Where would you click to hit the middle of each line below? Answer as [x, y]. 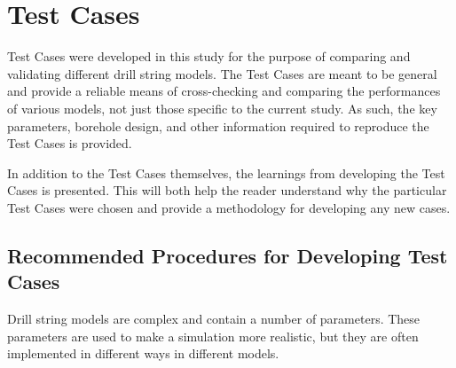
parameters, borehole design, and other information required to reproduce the [218, 125]
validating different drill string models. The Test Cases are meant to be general [222, 73]
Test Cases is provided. [70, 143]
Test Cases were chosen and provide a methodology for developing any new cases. [229, 207]
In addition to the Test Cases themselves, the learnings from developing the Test [226, 172]
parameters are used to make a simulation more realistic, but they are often [213, 336]
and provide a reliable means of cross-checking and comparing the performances [224, 91]
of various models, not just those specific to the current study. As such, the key [222, 108]
